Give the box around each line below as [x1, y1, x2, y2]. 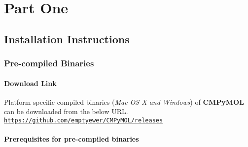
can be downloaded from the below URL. [4, 106, 128, 117]
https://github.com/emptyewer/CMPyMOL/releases [4, 117, 163, 124]
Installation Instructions [4, 31, 130, 46]
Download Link [4, 78, 57, 88]
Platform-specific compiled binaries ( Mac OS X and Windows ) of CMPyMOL [4, 96, 244, 107]
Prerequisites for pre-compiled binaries [4, 134, 139, 144]
